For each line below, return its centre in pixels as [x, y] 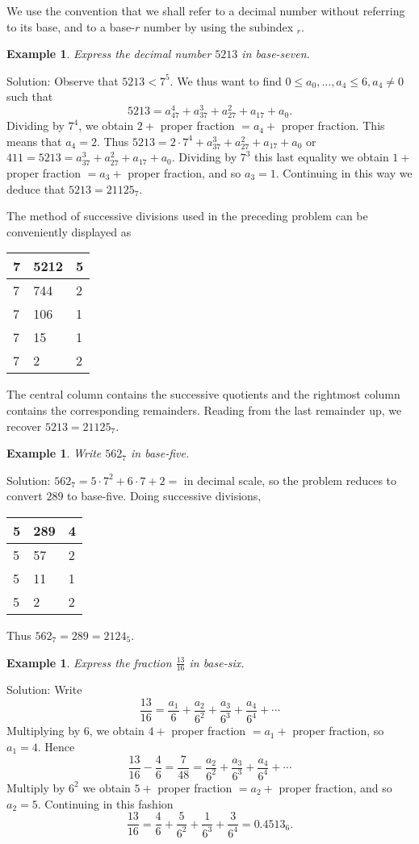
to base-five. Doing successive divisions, [164, 496]
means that [34, 141]
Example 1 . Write [54, 453]
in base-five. [160, 453]
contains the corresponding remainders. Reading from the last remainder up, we [204, 409]
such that [30, 96]
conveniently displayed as [69, 231]
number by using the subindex [218, 26]
